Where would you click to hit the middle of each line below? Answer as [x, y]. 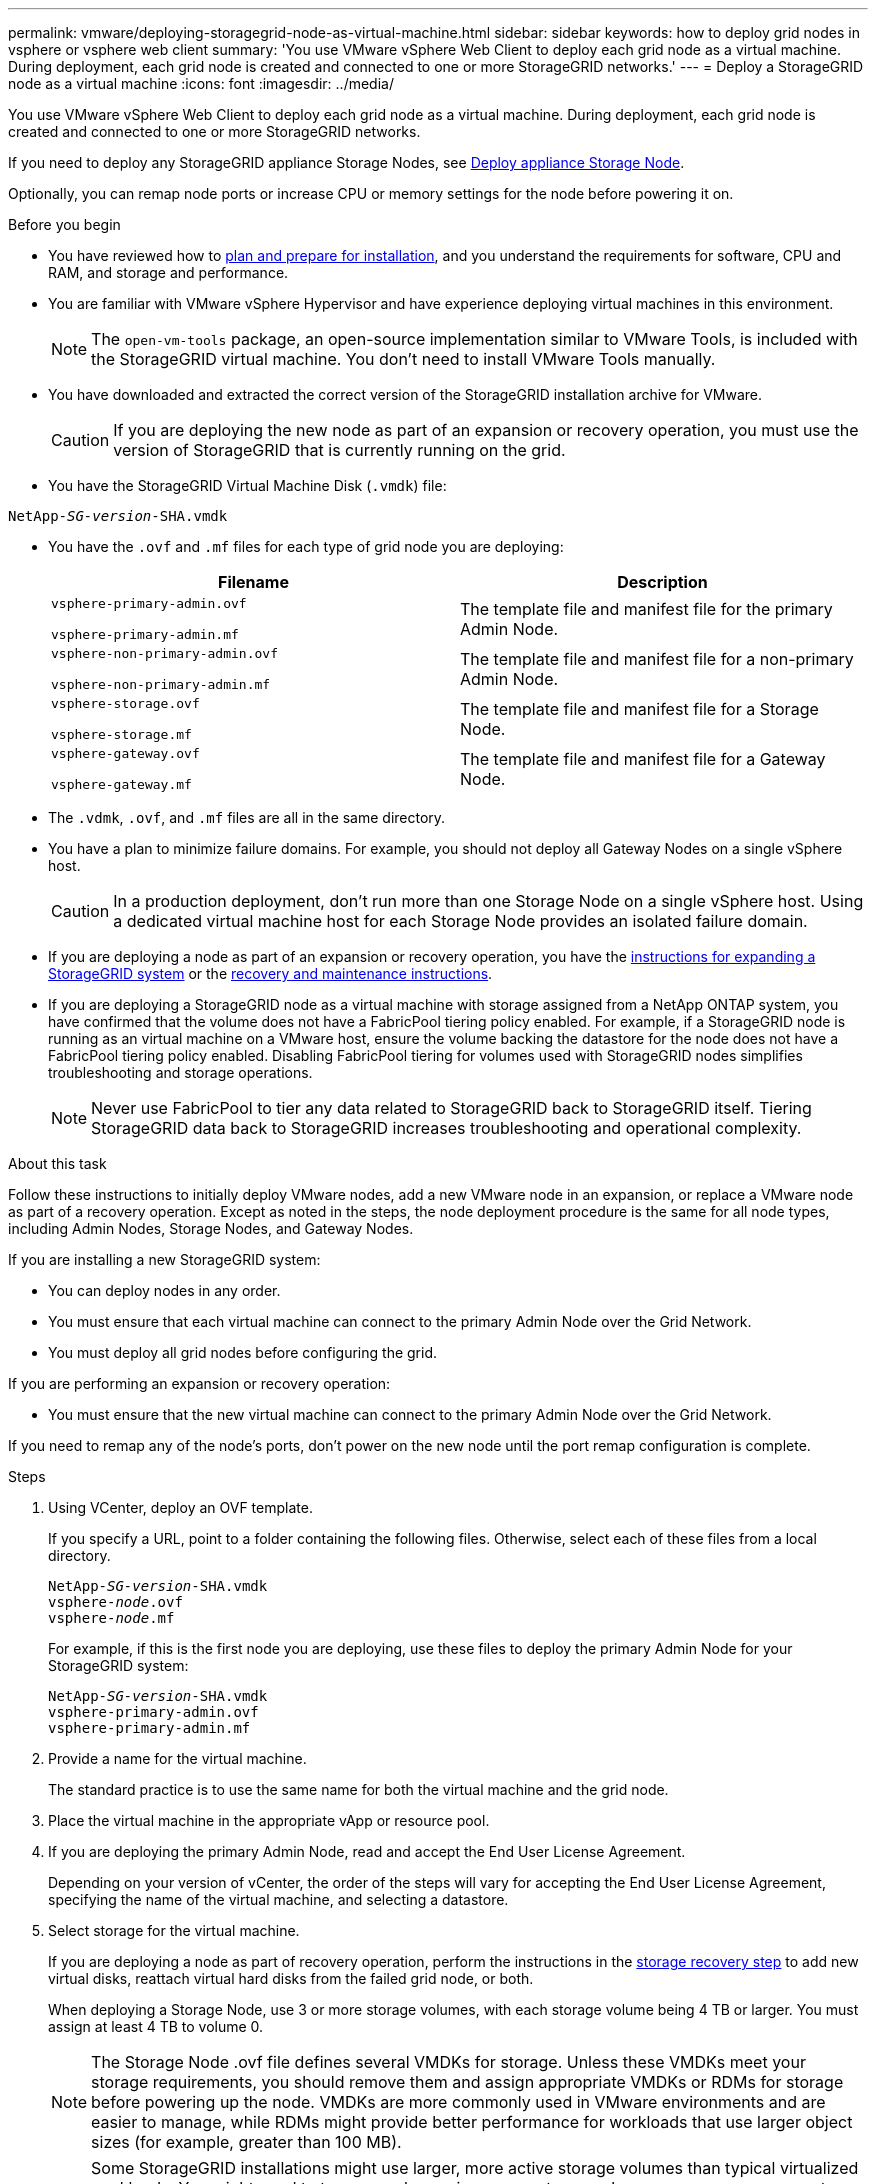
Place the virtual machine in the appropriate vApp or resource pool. [269, 1820]
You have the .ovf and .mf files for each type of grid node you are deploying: [306, 546]
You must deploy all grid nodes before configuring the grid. [242, 1352]
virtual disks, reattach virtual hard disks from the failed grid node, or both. [291, 1978]
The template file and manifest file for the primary [646, 609]
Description [662, 582]
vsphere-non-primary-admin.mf [161, 684]
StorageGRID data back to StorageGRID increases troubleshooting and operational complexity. [446, 1128]
